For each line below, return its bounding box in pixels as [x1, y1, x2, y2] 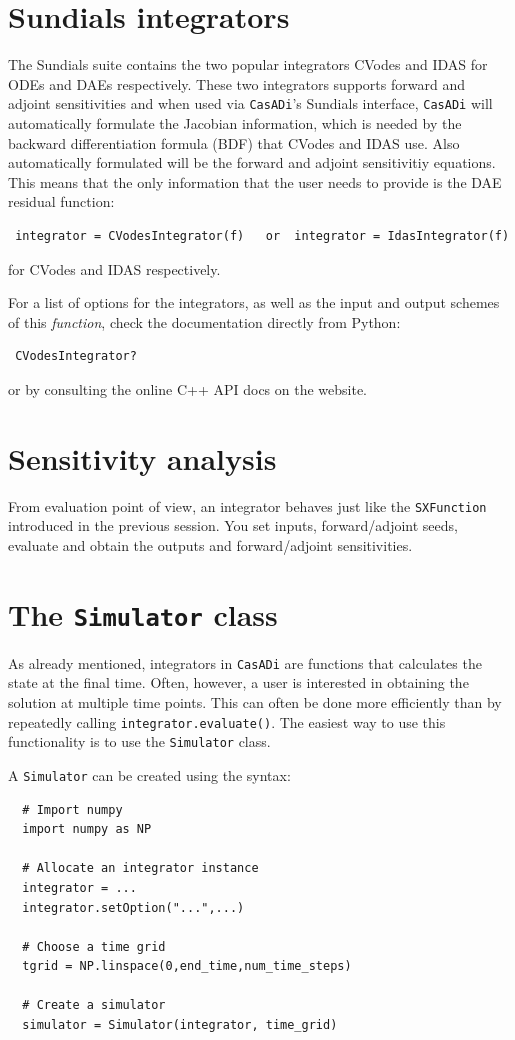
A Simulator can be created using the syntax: [8, 764, 291, 785]
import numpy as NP [22, 822, 152, 837]
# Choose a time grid [22, 939, 166, 954]
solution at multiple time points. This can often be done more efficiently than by [8, 691, 502, 712]
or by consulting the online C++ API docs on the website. [8, 378, 368, 399]
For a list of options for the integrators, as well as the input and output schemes [8, 292, 500, 313]
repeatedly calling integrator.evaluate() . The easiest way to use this [8, 711, 446, 732]
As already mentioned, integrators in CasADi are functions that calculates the [8, 652, 482, 673]
